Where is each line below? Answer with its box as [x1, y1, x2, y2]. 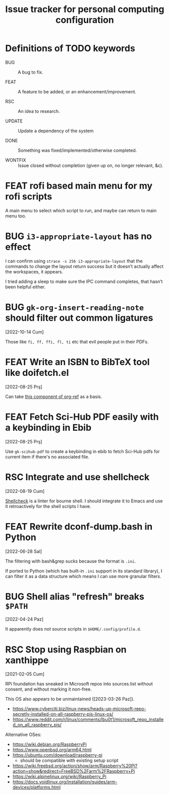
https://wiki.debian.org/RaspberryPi [12, 742, 87, 748]
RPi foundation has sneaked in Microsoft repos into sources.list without [5, 681, 153, 687]
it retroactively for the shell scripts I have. [5, 503, 91, 509]
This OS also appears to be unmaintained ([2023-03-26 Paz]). [5, 696, 135, 702]
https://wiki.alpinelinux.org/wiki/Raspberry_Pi [12, 773, 107, 780]
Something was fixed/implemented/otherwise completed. [18, 147, 137, 153]
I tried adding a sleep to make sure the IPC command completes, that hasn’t [5, 278, 163, 285]
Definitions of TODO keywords [5, 43, 135, 54]
